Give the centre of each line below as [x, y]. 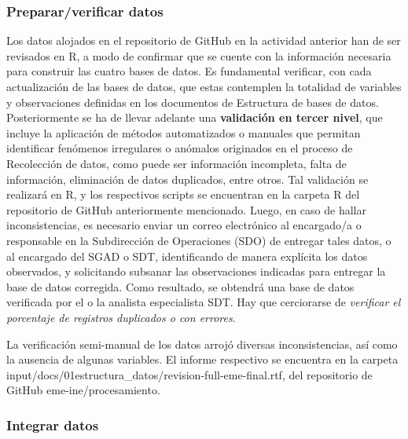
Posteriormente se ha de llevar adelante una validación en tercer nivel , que [195, 117]
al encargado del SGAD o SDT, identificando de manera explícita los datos [187, 256]
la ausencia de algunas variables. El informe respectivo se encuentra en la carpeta [202, 359]
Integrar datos [53, 424]
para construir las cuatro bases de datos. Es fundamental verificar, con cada [189, 71]
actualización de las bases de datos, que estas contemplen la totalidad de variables [204, 86]
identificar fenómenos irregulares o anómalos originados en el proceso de [180, 148]
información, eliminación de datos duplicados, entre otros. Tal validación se [187, 179]
